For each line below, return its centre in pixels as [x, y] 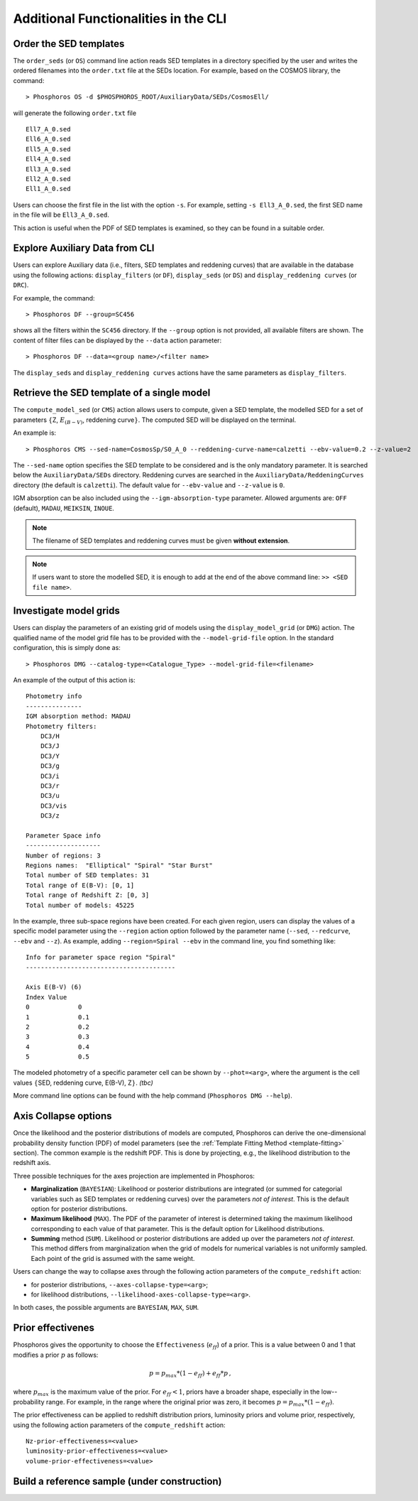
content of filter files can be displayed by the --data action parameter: [117, 340]
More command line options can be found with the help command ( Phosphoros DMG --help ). [153, 1096]
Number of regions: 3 [63, 855]
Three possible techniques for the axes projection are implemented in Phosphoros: [134, 1176]
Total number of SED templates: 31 [88, 875]
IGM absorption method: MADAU [78, 716]
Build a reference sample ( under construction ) [118, 1481]
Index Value [46, 997]
